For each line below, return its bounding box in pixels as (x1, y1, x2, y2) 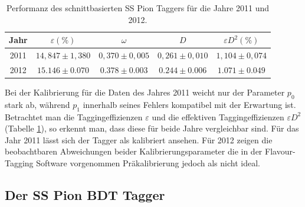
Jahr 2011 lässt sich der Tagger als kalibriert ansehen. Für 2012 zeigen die (5, 133, 273, 146)
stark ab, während (5, 98, 70, 110)
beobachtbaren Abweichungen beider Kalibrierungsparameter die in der (5, 145, 263, 157)
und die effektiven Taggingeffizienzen (152, 110, 284, 123)
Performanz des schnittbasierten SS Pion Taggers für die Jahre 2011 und (6, 2, 269, 14)
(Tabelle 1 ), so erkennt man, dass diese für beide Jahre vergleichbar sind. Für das (5, 122, 299, 134)
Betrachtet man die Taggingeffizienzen (5, 110, 143, 123)
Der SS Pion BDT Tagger (5, 185, 165, 203)
